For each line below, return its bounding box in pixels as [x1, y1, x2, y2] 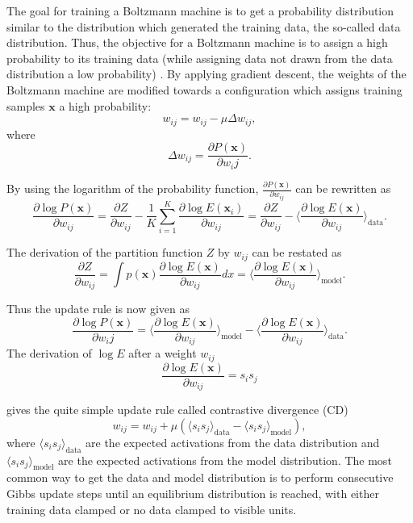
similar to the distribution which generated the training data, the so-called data [6, 18, 401, 35]
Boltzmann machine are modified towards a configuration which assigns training [6, 81, 403, 98]
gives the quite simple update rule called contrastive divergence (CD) [6, 401, 348, 418]
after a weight [128, 345, 197, 362]
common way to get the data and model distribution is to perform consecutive [6, 469, 394, 486]
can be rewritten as [295, 180, 391, 197]
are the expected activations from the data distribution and [86, 433, 380, 450]
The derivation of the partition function [6, 244, 203, 261]
